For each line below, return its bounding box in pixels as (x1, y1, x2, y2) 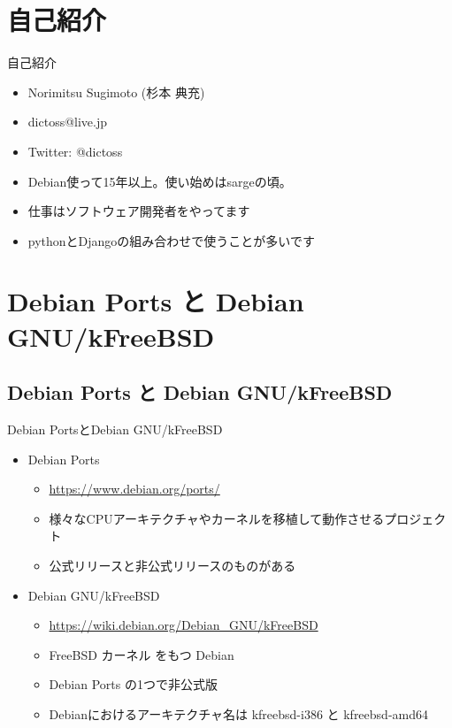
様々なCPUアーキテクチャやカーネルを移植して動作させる (49, 509, 385, 527)
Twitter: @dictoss (27, 142, 123, 160)
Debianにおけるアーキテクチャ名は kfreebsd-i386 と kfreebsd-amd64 (49, 704, 428, 723)
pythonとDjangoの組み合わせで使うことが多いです (27, 231, 315, 249)
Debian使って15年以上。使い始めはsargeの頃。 (27, 172, 292, 190)
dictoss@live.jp (27, 112, 108, 131)
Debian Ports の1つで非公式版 (49, 675, 218, 694)
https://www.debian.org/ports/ (49, 479, 220, 498)
